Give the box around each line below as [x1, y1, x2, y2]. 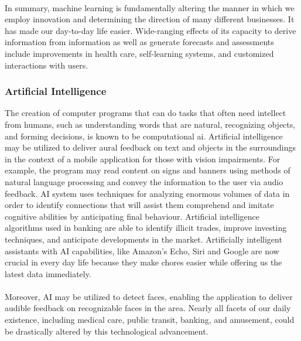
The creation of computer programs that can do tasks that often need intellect [5, 107, 286, 119]
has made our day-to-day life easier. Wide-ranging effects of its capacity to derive [5, 24, 296, 36]
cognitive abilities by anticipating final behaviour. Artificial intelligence [5, 210, 259, 222]
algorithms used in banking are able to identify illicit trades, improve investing [5, 221, 287, 234]
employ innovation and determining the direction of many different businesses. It [5, 13, 295, 25]
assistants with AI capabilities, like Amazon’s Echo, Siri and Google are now [5, 244, 279, 257]
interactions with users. [5, 59, 88, 71]
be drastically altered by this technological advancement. [5, 325, 208, 337]
